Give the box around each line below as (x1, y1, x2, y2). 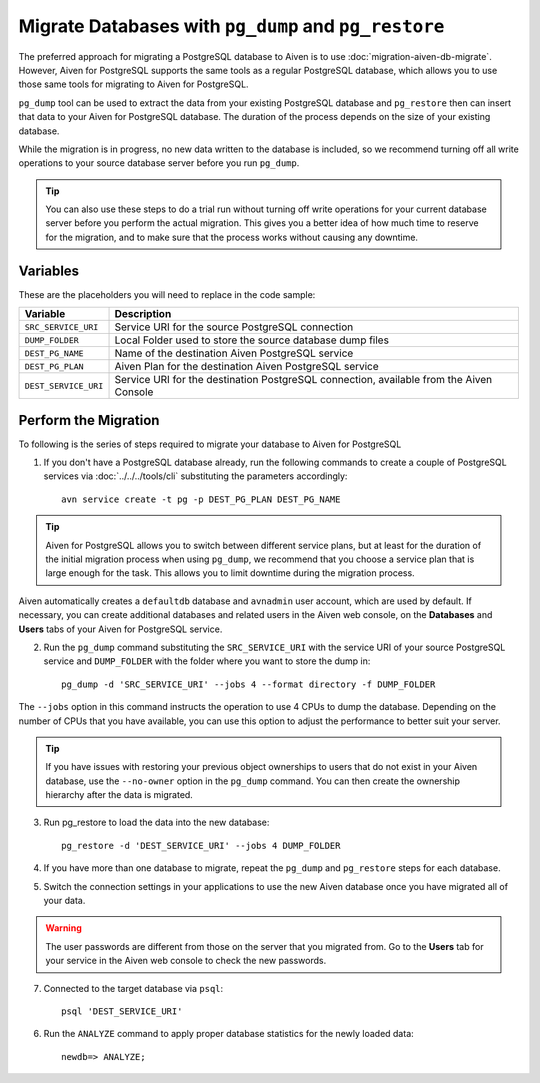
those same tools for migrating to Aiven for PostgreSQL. (18, 78, 249, 90)
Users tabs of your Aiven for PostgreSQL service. (18, 623, 223, 635)
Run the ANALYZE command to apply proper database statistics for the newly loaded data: (43, 1028, 414, 1040)
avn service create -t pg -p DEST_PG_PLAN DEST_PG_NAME (61, 493, 341, 505)
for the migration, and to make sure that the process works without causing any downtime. (45, 231, 419, 243)
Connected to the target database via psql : (43, 982, 224, 994)
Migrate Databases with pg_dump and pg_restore (18, 15, 445, 37)
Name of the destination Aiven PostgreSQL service (114, 346, 354, 360)
